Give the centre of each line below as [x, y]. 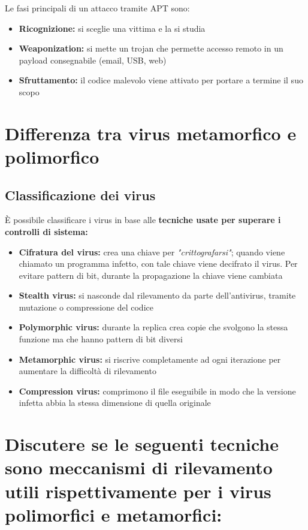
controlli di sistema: [46, 231]
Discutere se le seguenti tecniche [142, 444]
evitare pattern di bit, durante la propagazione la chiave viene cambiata [151, 275]
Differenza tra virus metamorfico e [151, 133]
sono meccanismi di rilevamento [139, 467]
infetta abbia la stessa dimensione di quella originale [115, 403]
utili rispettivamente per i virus [138, 491]
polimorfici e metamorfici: [114, 514]
